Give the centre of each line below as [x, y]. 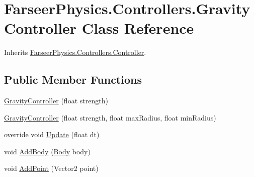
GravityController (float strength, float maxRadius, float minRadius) [110, 117]
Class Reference [138, 28]
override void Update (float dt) [52, 134]
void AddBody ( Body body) [47, 151]
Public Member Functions [73, 79]
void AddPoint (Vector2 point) [51, 168]
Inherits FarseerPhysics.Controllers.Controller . [75, 52]
